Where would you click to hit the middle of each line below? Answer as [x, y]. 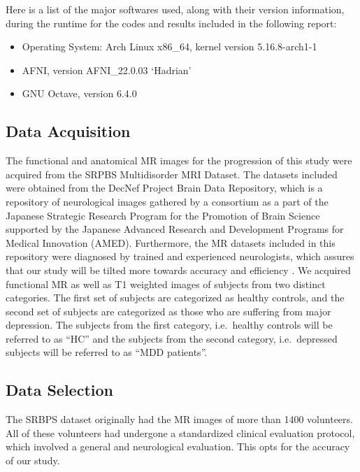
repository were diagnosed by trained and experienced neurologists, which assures [180, 256]
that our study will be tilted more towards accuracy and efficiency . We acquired [178, 270]
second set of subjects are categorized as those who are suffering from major [168, 311]
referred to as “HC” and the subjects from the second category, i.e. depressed [172, 338]
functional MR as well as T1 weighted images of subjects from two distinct [166, 284]
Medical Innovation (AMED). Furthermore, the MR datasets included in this [171, 242]
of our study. [33, 460]
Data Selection [59, 390]
